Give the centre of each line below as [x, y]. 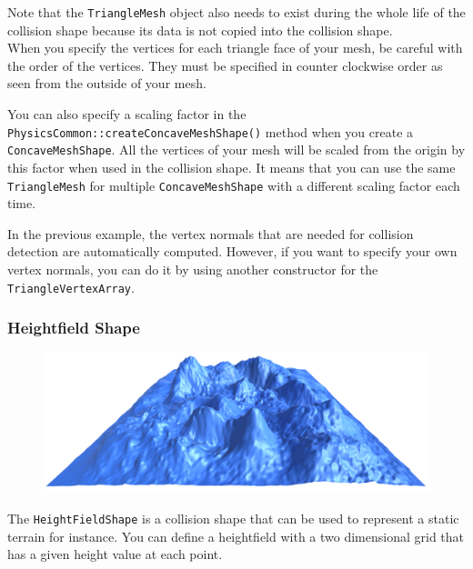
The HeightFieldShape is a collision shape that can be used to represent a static [233, 518]
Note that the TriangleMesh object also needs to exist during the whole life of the [236, 12]
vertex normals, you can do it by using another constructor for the [193, 269]
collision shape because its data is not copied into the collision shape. [200, 30]
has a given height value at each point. [115, 554]
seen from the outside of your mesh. [107, 83]
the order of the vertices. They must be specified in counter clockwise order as [225, 65]
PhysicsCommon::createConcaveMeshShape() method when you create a [211, 131]
